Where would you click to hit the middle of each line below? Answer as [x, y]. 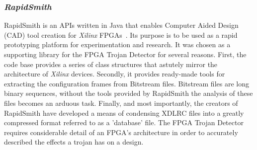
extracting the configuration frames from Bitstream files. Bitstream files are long [127, 83]
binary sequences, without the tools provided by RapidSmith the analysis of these [128, 93]
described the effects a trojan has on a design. [74, 142]
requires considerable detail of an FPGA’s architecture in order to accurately [121, 132]
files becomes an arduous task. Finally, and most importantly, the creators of [121, 103]
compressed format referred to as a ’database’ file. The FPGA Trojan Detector [124, 122]
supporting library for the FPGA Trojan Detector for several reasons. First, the [125, 54]
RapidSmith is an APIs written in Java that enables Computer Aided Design [121, 25]
